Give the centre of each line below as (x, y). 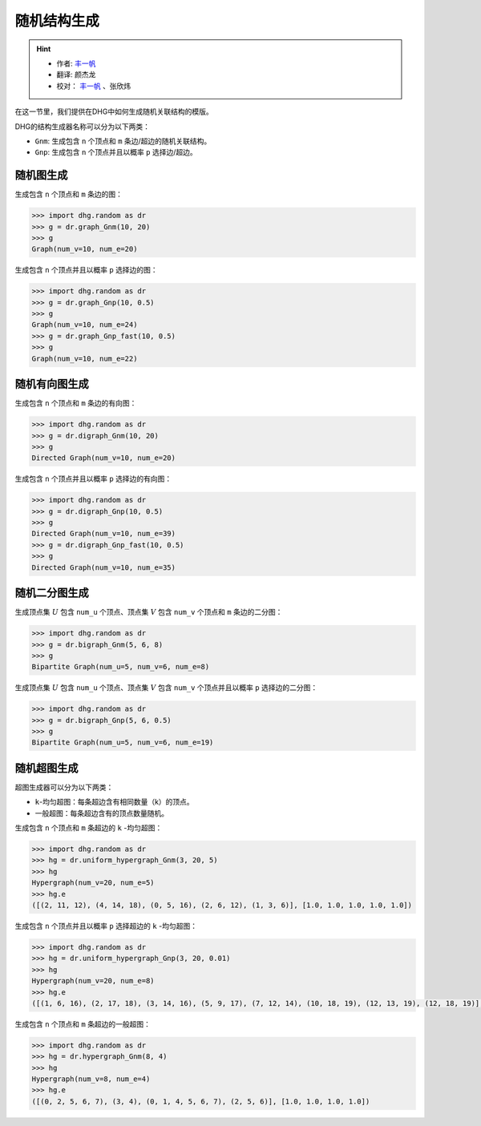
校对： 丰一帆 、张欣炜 (94, 86)
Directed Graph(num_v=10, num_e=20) (104, 458)
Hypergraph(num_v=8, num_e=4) (91, 1079)
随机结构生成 (57, 21)
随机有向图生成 (52, 384)
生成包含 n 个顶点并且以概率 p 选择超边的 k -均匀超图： (106, 926)
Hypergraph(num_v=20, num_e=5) (93, 883)
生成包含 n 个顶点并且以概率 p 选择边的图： (86, 270)
